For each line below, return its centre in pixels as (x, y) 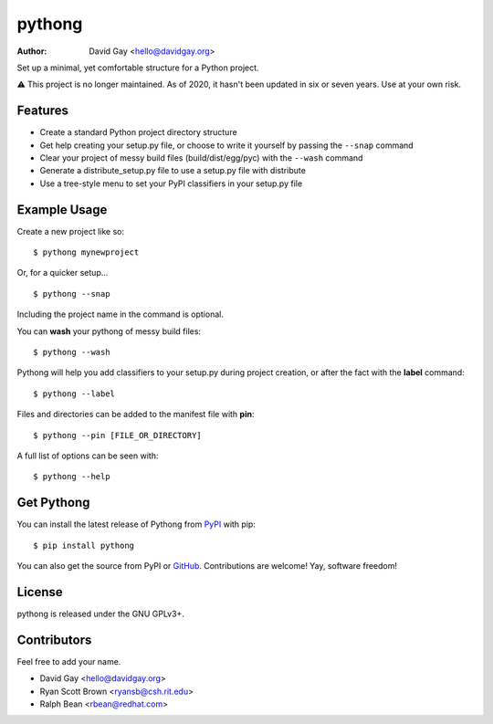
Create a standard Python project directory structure (138, 132)
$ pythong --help (72, 477)
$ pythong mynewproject (86, 252)
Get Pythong (53, 503)
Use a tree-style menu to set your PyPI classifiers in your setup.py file (171, 184)
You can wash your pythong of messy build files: (109, 331)
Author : (32, 51)
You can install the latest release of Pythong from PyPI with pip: (136, 524)
